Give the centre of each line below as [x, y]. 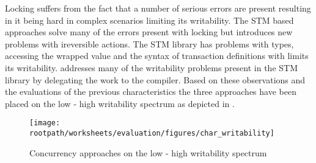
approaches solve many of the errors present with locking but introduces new [149, 32]
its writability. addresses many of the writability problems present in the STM [152, 67]
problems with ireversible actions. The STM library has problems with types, [149, 43]
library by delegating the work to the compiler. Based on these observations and [155, 79]
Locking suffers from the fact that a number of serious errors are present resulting [158, 8]
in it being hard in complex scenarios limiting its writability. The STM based [149, 20]
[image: [45, 123]
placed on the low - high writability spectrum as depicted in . [120, 103]
